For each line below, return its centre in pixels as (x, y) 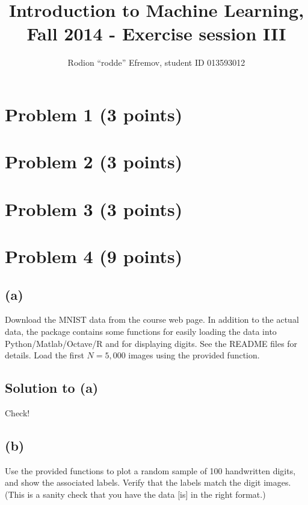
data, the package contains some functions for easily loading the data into (141, 332)
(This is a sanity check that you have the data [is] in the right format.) (135, 494)
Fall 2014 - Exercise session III (156, 33)
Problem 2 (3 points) (94, 161)
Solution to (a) (52, 388)
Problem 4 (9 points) (94, 256)
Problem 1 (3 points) (94, 114)
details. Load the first (45, 355)
